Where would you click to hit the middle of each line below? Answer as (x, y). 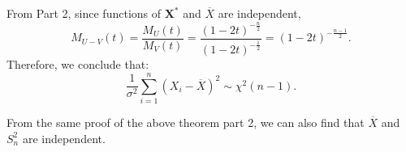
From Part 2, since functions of (84, 13)
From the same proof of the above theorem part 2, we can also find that (186, 122)
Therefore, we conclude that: (78, 64)
